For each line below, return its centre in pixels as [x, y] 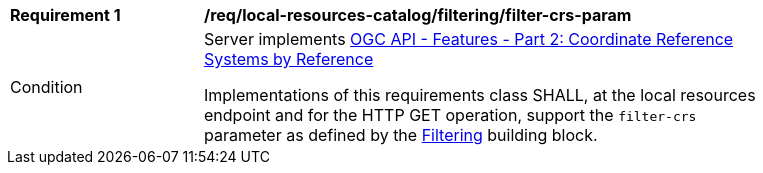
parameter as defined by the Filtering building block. [401, 135]
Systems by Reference [289, 59]
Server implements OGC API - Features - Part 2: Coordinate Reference [469, 39]
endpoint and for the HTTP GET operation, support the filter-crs [450, 115]
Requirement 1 [65, 15]
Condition [46, 87]
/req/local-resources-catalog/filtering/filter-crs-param [418, 15]
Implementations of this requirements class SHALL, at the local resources [480, 95]
